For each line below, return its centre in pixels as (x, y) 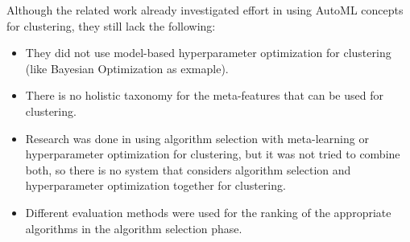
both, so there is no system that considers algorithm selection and (188, 169)
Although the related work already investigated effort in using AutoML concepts (205, 10)
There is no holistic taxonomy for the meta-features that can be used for (204, 95)
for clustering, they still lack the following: (111, 25)
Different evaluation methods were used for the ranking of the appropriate (208, 212)
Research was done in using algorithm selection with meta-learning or (197, 138)
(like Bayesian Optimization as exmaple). (127, 68)
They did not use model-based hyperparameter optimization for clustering (208, 53)
